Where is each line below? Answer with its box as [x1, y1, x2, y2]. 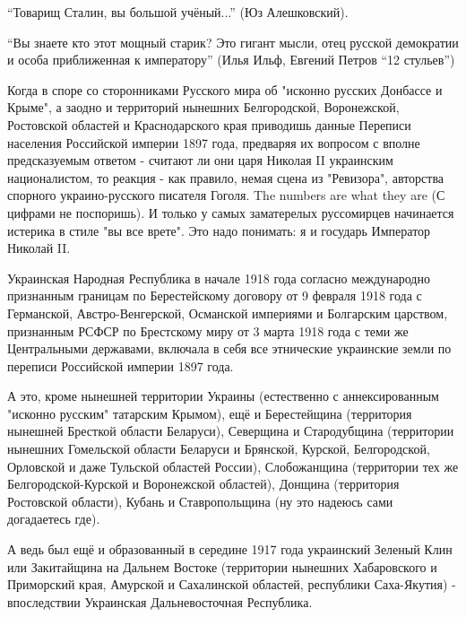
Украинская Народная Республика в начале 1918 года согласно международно [7, 268, 430, 287]
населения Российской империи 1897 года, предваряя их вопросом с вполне [7, 133, 420, 152]
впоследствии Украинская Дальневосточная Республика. [7, 592, 313, 611]
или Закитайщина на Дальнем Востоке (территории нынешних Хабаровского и [7, 557, 437, 576]
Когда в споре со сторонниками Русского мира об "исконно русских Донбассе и [7, 80, 443, 99]
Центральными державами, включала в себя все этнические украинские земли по [7, 339, 452, 358]
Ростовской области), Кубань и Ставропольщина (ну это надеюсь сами [7, 491, 393, 510]
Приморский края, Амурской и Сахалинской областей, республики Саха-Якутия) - [7, 575, 456, 594]
